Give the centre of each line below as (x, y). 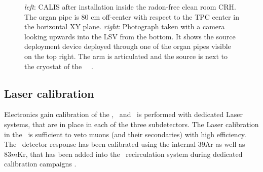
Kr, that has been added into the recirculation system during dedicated (130, 154)
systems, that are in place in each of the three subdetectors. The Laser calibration (131, 124)
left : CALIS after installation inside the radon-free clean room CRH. (130, 7)
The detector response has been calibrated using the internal (100, 144)
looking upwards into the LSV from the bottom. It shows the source (130, 36)
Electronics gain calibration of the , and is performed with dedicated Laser (124, 114)
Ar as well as (225, 144)
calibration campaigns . (40, 164)
